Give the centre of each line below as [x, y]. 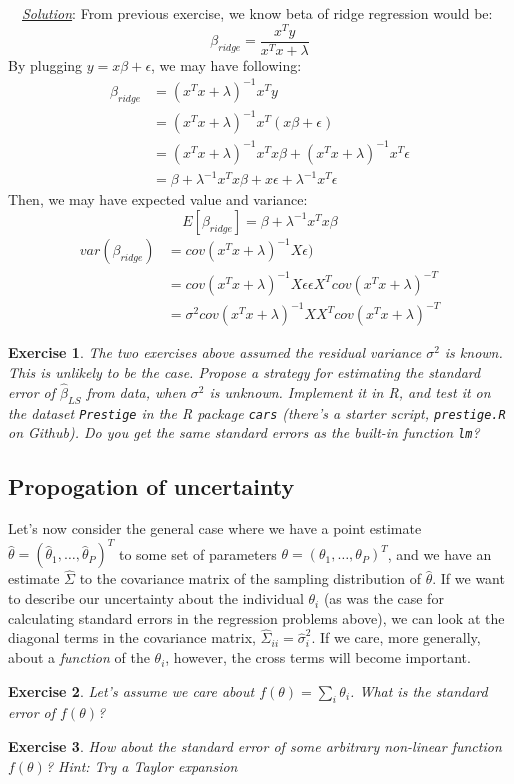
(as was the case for [383, 598]
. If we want [468, 578]
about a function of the [79, 657]
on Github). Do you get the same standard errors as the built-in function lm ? [244, 432]
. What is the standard [419, 690]
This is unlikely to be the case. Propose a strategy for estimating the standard [244, 372]
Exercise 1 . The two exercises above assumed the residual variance [215, 352]
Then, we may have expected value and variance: [158, 199]
